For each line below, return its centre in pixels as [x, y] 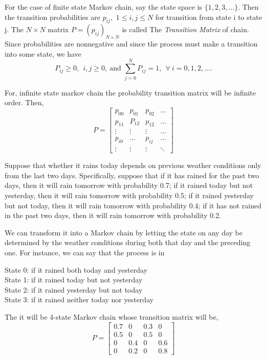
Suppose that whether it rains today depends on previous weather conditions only [133, 165]
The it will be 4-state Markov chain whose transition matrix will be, [112, 316]
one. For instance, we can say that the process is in [85, 252]
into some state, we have [43, 53]
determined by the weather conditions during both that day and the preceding [128, 242]
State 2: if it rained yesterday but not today [74, 289]
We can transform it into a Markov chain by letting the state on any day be [124, 232]
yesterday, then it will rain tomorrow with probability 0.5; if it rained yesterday [129, 195]
